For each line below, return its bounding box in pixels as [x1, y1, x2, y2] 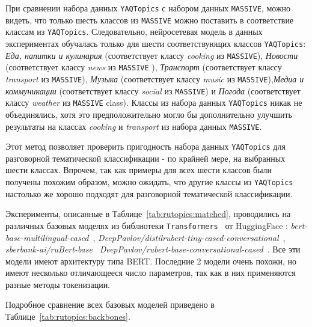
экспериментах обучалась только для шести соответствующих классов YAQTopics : [5, 37, 306, 49]
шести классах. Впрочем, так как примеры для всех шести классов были [5, 163, 272, 176]
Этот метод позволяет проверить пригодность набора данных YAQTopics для [5, 140, 286, 153]
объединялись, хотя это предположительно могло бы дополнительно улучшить [5, 108, 292, 120]
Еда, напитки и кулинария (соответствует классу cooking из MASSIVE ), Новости [5, 49, 298, 61]
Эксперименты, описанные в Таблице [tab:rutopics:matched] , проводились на [5, 207, 291, 220]
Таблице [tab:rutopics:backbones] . [5, 310, 130, 323]
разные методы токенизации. [5, 278, 111, 290]
